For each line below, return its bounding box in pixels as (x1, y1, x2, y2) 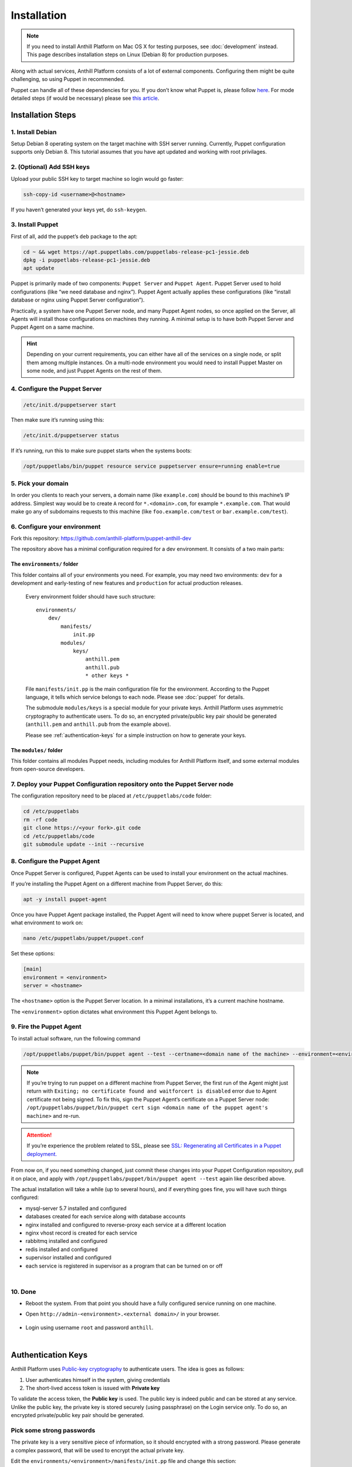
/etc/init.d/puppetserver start (23, 401, 117, 408)
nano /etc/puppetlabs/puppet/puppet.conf (23, 935, 144, 942)
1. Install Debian (11, 128, 57, 136)
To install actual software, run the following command (11, 1035, 141, 1042)
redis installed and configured (25, 1246, 98, 1253)
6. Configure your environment (11, 522, 101, 530)
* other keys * (85, 672, 129, 679)
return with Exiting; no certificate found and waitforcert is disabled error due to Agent (26, 1087, 277, 1094)
